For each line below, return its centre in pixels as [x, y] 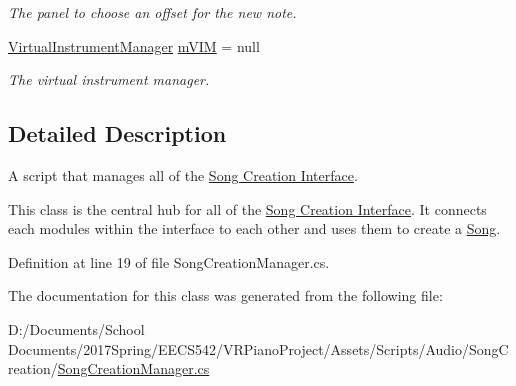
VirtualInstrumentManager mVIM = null [134, 45]
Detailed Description [117, 133]
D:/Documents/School [76, 328]
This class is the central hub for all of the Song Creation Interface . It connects [247, 208]
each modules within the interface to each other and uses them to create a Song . [254, 228]
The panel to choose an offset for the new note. [152, 12]
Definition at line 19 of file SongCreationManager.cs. [169, 261]
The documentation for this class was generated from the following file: [225, 295]
